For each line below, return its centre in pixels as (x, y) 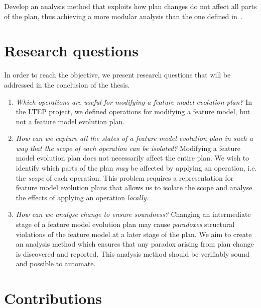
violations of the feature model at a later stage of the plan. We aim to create (134, 234)
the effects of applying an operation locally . (82, 197)
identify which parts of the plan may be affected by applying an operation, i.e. (136, 168)
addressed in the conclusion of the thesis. (67, 84)
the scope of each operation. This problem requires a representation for (125, 177)
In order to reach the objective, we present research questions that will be (117, 75)
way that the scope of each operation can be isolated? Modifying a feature (128, 148)
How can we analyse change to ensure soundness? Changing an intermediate (133, 214)
